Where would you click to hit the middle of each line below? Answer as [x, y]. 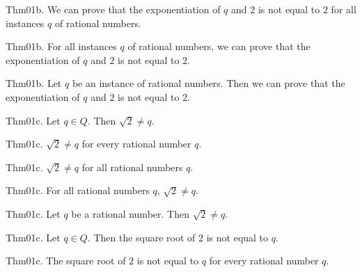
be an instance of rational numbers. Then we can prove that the [208, 83]
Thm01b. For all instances [61, 46]
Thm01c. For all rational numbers [78, 190]
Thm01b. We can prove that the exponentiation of [113, 9]
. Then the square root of [141, 237]
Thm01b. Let [34, 83]
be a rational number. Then [130, 213]
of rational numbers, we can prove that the [219, 46]
